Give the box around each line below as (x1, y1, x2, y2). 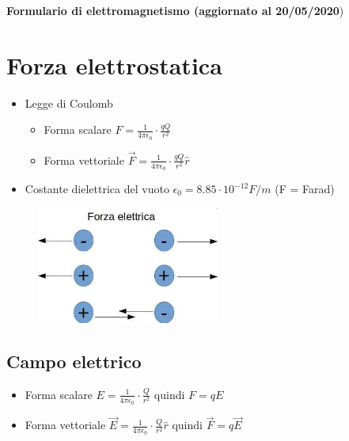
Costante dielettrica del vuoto (25, 181, 169, 196)
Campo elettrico (6, 348, 142, 373)
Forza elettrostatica (6, 48, 222, 81)
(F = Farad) (275, 181, 335, 196)
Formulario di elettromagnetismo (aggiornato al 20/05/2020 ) (6, 2, 344, 18)
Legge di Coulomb (25, 94, 113, 111)
